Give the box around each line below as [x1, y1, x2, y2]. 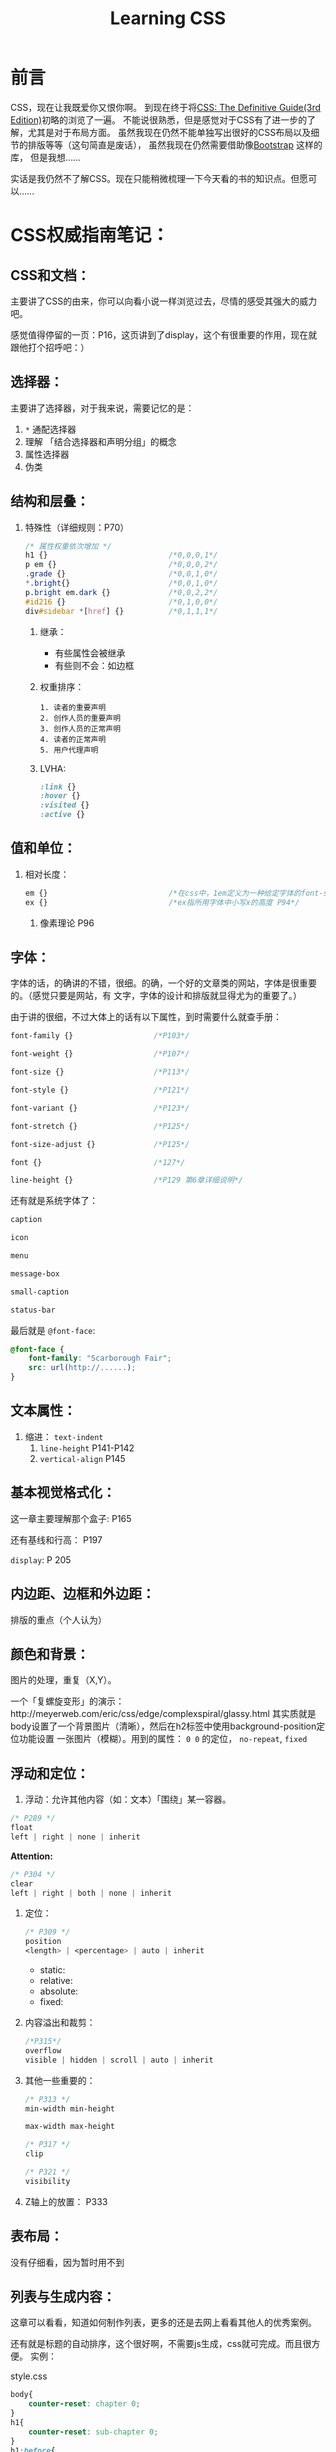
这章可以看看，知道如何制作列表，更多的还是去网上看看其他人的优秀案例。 [10, 2317, 317, 2329]
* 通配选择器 [24, 423, 77, 435]
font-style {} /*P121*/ [10, 1085, 190, 1096]
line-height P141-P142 [39, 1442, 135, 1454]
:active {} [39, 810, 86, 820]
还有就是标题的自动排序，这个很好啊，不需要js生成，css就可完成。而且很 [10, 2338, 312, 2350]
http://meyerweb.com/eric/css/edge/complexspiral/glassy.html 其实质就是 [10, 1708, 317, 1720]
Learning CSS [109, 7, 227, 30]
